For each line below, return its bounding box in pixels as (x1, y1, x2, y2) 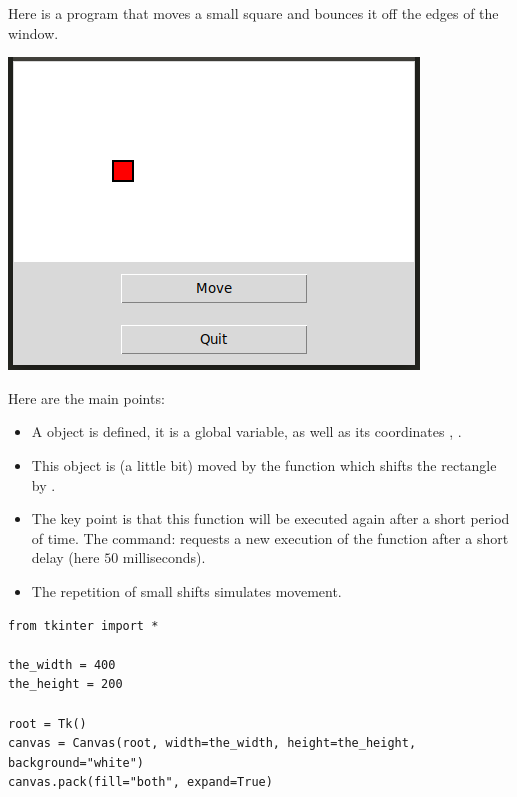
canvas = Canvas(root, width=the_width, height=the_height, (8, 736, 417, 751)
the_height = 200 (8, 677, 123, 692)
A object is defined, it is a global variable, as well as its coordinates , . (31, 421, 462, 442)
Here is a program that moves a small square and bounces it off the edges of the (8, 3, 499, 23)
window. (8, 22, 59, 43)
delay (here (31, 547, 100, 568)
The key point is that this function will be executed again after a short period (31, 508, 510, 529)
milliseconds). (122, 547, 206, 568)
